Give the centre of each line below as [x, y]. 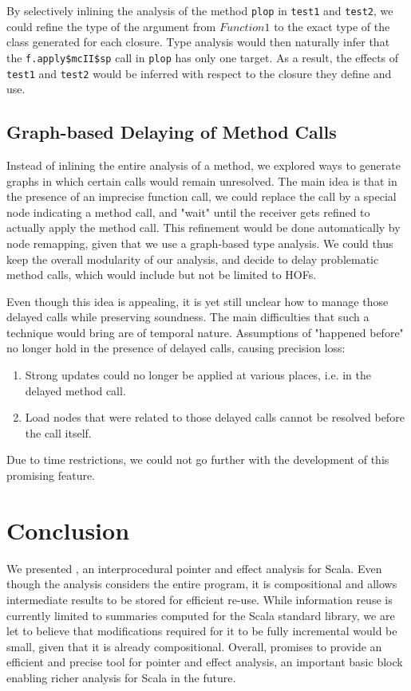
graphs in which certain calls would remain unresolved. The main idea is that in [202, 181]
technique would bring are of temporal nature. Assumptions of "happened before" [205, 332]
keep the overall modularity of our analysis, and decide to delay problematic [193, 259]
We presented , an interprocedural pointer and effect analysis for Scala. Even [194, 568]
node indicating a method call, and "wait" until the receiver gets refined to [188, 212]
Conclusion [68, 530]
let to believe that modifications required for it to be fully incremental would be [202, 631]
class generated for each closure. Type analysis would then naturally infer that [198, 42]
